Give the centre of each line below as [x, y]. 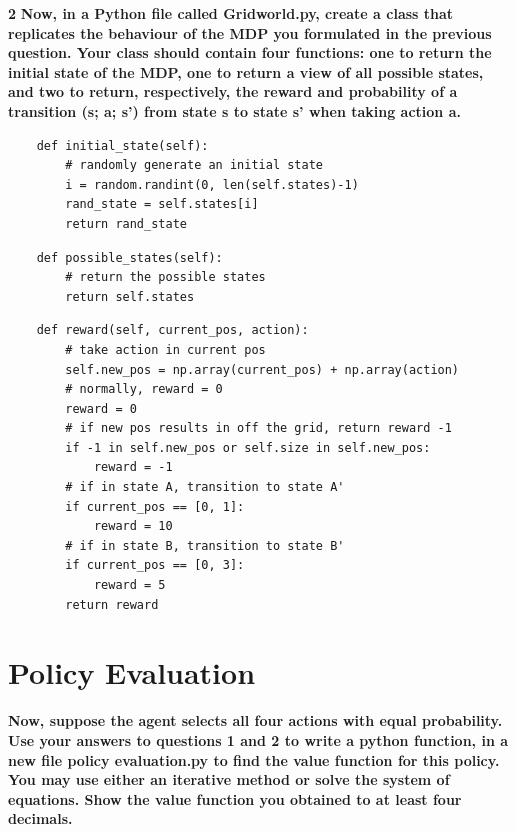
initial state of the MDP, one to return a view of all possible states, [246, 71]
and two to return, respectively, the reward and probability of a [233, 91]
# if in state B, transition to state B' [205, 545]
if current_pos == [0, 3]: [155, 565]
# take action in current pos [165, 349]
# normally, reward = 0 [144, 389]
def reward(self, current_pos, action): [172, 330]
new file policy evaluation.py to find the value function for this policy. [254, 759]
